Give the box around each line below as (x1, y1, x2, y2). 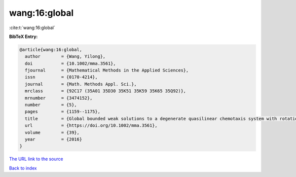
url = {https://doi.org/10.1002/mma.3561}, (25, 123, 158, 128)
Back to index (9, 165, 37, 171)
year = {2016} (25, 137, 82, 142)
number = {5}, (25, 102, 77, 108)
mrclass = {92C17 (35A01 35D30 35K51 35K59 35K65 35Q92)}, (25, 88, 186, 94)
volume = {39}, (25, 130, 80, 135)
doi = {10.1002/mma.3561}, (25, 61, 116, 66)
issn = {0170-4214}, (25, 74, 98, 80)
